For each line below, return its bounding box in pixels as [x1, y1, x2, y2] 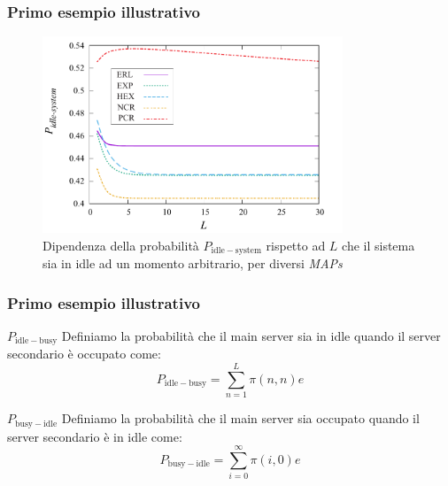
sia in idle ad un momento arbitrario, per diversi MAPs [42, 254, 343, 273]
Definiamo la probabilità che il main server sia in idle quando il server [61, 327, 441, 344]
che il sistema [342, 235, 415, 254]
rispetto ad [266, 235, 326, 254]
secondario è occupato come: [7, 344, 161, 363]
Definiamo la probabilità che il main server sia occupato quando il [61, 409, 420, 428]
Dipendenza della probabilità [42, 235, 199, 254]
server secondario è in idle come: [7, 427, 182, 445]
